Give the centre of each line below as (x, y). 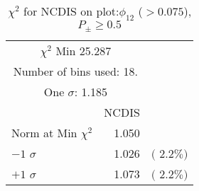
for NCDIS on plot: (71, 11)
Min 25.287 (84, 51)
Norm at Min (44, 133)
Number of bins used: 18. (76, 71)
